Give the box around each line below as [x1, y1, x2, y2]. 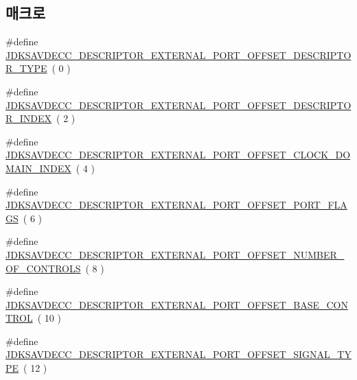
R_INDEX [5, 111, 52, 126]
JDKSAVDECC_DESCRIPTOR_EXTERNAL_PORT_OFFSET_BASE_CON [5, 297, 349, 311]
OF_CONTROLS [5, 261, 81, 275]
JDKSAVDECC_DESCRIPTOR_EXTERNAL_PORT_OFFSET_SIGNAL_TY [5, 347, 352, 361]
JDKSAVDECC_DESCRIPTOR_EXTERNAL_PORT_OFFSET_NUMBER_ [5, 247, 345, 261]
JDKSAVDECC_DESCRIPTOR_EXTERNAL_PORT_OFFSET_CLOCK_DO [5, 147, 351, 162]
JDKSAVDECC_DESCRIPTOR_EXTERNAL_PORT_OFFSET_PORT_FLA [5, 198, 347, 212]
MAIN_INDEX [5, 161, 71, 175]
